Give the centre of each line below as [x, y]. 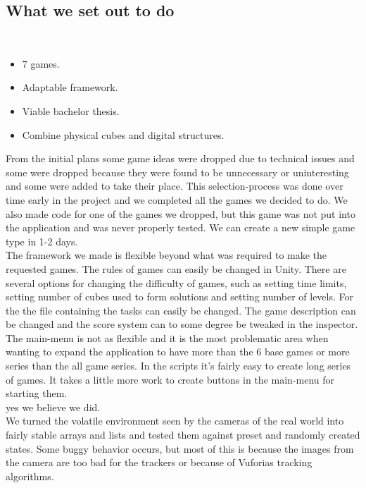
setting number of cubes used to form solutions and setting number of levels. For [180, 297]
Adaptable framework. [70, 87]
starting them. [37, 393]
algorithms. [30, 476]
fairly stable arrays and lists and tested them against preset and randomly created [183, 435]
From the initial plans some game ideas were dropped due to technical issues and [180, 158]
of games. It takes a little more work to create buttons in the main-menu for [170, 379]
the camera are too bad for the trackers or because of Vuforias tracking [159, 462]
